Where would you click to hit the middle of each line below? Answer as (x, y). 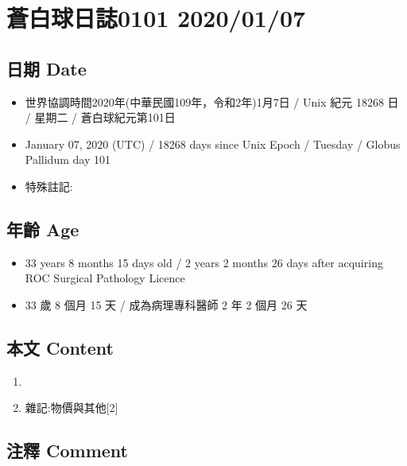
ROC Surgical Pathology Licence (105, 278)
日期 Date (47, 68)
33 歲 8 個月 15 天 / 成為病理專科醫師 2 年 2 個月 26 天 (166, 304)
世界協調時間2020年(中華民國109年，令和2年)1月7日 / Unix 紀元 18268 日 (212, 101)
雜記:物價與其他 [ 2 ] (72, 408)
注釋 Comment (68, 450)
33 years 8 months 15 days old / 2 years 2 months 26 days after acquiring (204, 262)
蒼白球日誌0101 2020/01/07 (156, 18)
